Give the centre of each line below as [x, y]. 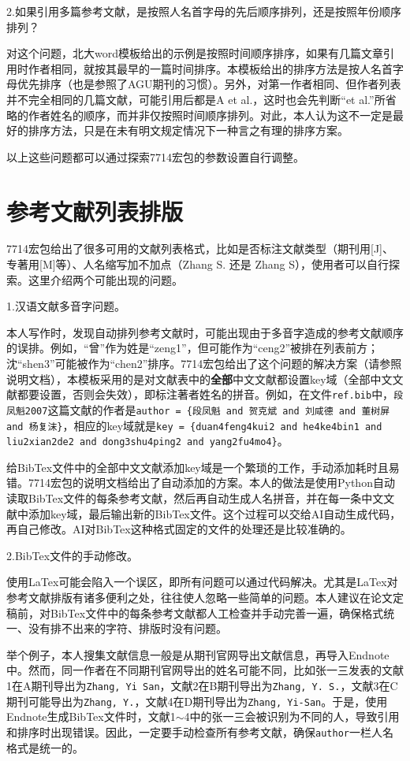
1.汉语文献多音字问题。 [66, 306]
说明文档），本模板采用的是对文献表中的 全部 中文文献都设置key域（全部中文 [199, 379]
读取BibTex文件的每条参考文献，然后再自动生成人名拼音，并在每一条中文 [195, 498]
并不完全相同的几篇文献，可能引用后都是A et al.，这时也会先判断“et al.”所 [196, 99]
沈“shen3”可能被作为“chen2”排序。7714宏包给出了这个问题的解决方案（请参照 [204, 364]
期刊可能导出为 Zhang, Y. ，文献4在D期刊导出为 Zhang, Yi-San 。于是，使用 [197, 701]
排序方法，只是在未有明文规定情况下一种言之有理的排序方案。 [188, 130]
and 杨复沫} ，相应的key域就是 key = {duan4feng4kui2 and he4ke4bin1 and [194, 425]
